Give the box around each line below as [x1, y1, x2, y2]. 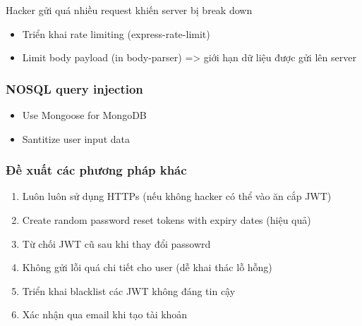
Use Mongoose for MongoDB [22, 108, 147, 122]
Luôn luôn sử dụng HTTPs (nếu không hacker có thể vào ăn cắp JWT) [22, 189, 332, 203]
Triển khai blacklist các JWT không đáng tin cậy [22, 283, 236, 298]
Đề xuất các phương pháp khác [6, 161, 187, 179]
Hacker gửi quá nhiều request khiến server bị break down [6, 3, 253, 17]
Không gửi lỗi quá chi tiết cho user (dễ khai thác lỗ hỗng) [22, 260, 272, 275]
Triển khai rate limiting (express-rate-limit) [22, 26, 210, 41]
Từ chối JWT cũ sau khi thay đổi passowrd [22, 236, 211, 251]
